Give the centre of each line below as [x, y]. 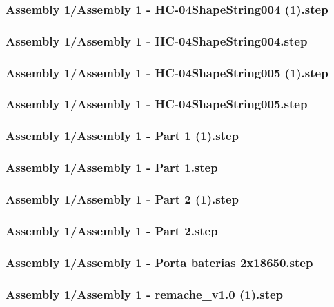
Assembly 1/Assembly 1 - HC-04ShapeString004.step [157, 40]
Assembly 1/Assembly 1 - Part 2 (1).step [122, 198]
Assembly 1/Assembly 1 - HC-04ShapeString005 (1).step [167, 72]
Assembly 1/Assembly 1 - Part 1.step [112, 167]
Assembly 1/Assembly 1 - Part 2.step [112, 230]
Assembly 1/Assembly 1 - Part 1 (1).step [122, 136]
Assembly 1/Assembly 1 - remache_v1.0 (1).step [145, 294]
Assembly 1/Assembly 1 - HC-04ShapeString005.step [157, 104]
